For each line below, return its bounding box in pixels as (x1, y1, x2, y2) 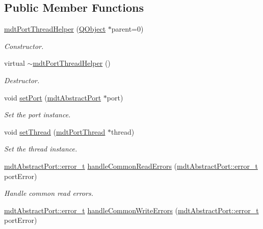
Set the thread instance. (4, 143, 77, 154)
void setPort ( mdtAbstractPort (4, 92, 101, 103)
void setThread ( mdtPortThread (4, 126, 106, 137)
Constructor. (4, 40, 44, 51)
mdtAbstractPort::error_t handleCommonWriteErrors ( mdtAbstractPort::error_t (4, 205, 259, 215)
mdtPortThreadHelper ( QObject (4, 23, 106, 34)
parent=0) (111, 23, 144, 34)
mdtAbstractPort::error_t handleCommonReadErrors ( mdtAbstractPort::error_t (4, 160, 258, 171)
